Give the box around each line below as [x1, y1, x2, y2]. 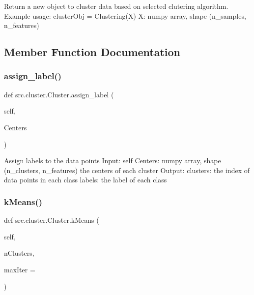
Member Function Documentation [4, 44, 181, 59]
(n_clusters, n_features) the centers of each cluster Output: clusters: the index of [4, 165, 250, 175]
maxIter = [4, 264, 35, 274]
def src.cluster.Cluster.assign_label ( [4, 89, 114, 99]
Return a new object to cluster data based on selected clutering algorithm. [4, 1, 228, 11]
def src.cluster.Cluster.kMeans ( [4, 215, 99, 225]
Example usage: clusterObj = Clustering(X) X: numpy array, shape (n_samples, [4, 10, 246, 21]
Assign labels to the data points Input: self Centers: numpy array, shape [4, 155, 221, 166]
